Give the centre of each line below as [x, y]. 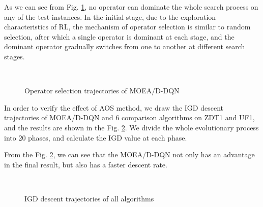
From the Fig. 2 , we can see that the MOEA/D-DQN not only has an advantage [129, 154]
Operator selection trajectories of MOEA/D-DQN [102, 91]
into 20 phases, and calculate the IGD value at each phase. [96, 137]
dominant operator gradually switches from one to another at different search [125, 46]
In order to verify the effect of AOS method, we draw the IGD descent [114, 107]
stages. [14, 56]
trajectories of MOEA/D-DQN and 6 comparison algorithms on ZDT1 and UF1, [129, 117]
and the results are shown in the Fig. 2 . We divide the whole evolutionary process [131, 127]
